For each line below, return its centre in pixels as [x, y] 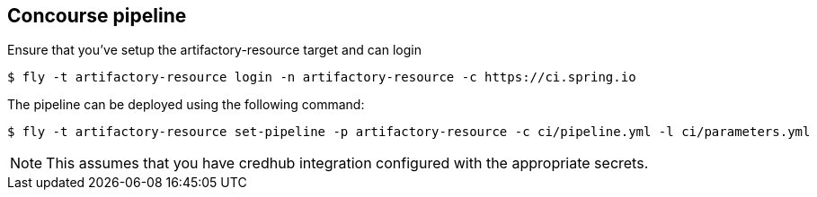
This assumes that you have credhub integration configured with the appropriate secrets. [347, 163]
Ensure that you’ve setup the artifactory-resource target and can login [214, 50]
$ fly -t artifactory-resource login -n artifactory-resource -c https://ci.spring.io [322, 77]
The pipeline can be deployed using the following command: [186, 105]
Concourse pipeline [97, 16]
